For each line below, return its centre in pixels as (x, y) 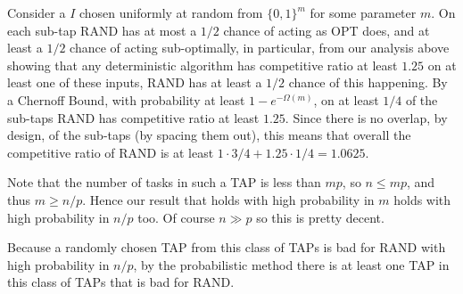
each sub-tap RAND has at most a (102, 30)
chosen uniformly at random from (171, 12)
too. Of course (176, 217)
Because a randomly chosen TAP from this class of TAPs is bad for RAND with (227, 247)
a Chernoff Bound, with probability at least (126, 99)
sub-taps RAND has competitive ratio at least (133, 117)
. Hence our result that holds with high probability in (228, 199)
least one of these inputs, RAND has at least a (135, 82)
